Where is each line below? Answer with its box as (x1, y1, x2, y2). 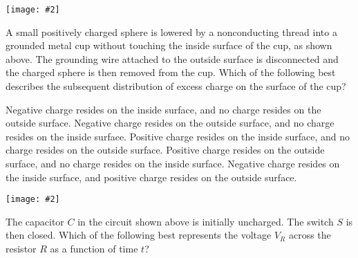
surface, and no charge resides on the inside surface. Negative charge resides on (6, 156, 340, 170)
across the (288, 228, 331, 242)
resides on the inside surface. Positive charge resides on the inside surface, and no (6, 129, 350, 143)
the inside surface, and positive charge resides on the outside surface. (6, 169, 297, 184)
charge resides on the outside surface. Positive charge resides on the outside (6, 142, 325, 157)
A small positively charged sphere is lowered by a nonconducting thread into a (6, 24, 337, 39)
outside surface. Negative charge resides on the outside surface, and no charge (6, 116, 335, 130)
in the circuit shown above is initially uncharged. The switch (77, 214, 334, 228)
